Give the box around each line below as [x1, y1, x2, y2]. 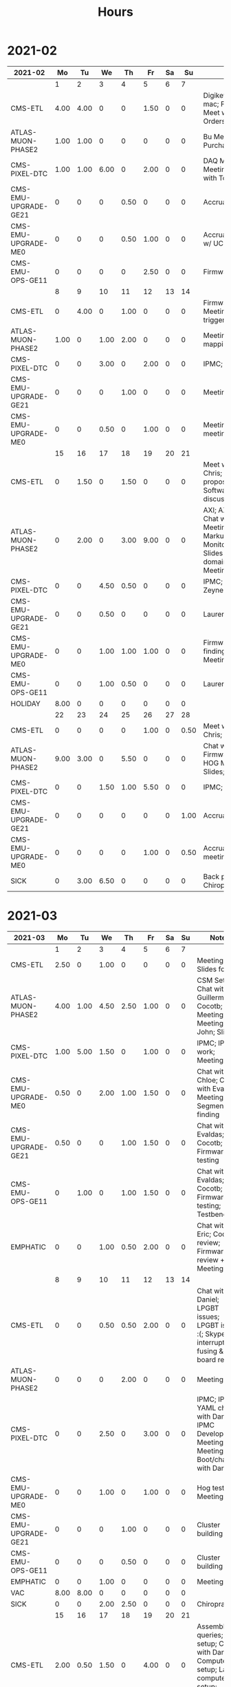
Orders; [203, 116, 228, 126]
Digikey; [203, 90, 230, 100]
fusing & [197, 1346, 224, 1356]
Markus [203, 531, 228, 540]
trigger [203, 315, 225, 324]
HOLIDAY [10, 699, 41, 708]
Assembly [197, 1622, 229, 1631]
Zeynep [203, 585, 228, 595]
